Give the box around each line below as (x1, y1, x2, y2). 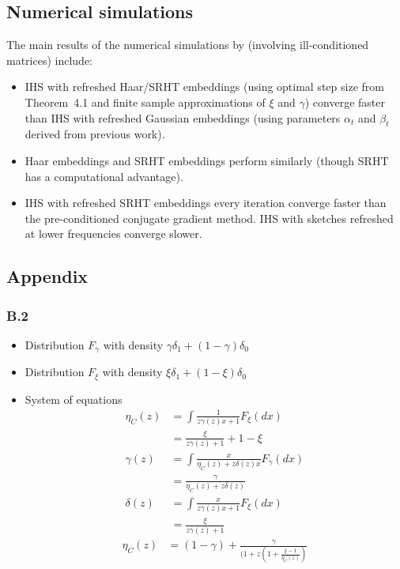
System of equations (25, 390, 123, 407)
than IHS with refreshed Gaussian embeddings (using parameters (25, 109, 341, 126)
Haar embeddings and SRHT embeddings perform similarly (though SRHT (25, 152, 389, 168)
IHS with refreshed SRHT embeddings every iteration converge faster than (25, 194, 387, 211)
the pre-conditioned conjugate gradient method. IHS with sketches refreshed (25, 209, 394, 226)
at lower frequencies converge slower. (25, 225, 202, 242)
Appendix (6, 264, 89, 288)
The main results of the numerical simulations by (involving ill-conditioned (6, 36, 369, 53)
